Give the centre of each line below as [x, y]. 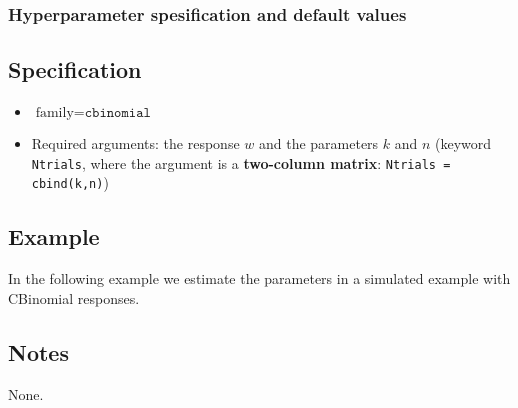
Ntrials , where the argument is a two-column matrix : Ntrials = [241, 162]
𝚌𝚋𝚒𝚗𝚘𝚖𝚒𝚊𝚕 [117, 113]
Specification [75, 69]
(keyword [463, 143]
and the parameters [318, 143]
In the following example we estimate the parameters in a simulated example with [259, 278]
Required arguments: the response [135, 143]
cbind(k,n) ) [70, 182]
